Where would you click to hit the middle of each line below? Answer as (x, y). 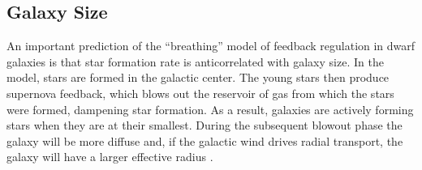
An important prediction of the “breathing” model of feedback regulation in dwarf (211, 46)
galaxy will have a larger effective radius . (110, 157)
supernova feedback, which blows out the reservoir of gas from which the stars (200, 93)
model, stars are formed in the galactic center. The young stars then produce (198, 77)
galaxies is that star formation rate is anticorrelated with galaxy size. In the (195, 61)
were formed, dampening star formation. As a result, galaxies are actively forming (210, 109)
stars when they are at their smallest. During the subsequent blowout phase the (205, 125)
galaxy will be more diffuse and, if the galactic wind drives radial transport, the (205, 140)
